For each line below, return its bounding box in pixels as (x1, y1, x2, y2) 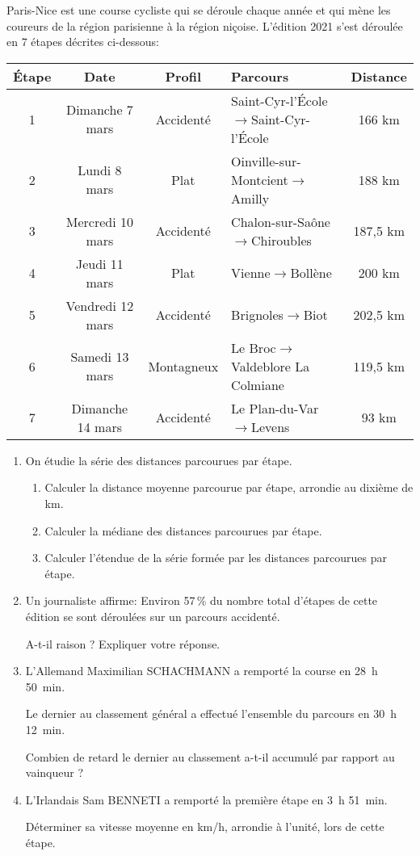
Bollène (290, 263, 332, 283)
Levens (250, 417, 290, 436)
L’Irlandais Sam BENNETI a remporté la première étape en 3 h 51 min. (25, 791, 388, 808)
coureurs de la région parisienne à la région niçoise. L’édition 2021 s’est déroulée (6, 17, 403, 34)
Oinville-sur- (231, 151, 301, 170)
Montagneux (148, 356, 219, 376)
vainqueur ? (25, 764, 84, 781)
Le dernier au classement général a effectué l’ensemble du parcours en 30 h (25, 705, 397, 722)
